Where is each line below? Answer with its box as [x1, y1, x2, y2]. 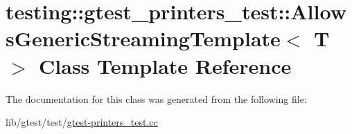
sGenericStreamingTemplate [6, 24, 281, 52]
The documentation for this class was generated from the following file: [6, 91, 307, 106]
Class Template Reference [39, 51, 292, 79]
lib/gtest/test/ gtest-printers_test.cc [6, 115, 158, 129]
